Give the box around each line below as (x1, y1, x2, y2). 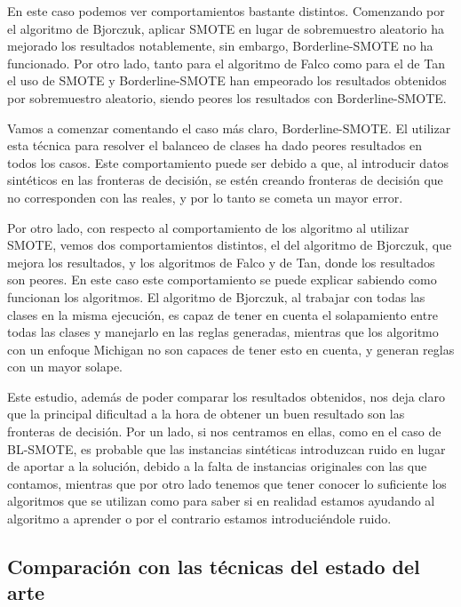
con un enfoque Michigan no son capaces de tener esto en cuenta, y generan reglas (7, 339, 455, 358)
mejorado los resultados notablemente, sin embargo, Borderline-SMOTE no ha (7, 36, 433, 55)
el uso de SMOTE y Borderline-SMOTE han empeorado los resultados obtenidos (7, 71, 447, 90)
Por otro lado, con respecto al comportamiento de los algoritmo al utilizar (7, 218, 409, 236)
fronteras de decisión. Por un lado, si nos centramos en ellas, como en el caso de (7, 422, 441, 441)
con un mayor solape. (7, 357, 123, 376)
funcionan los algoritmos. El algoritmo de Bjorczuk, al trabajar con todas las (7, 287, 425, 306)
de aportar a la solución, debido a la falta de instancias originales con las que (7, 457, 427, 475)
